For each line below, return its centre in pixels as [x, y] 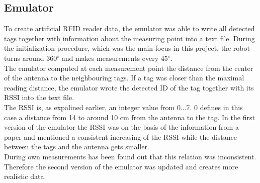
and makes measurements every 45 [115, 58]
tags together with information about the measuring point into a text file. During [129, 38]
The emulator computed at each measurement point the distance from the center [129, 68]
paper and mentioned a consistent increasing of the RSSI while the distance [120, 136]
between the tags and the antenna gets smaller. [77, 147]
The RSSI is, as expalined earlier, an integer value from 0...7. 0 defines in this [123, 107]
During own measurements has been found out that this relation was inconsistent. [130, 156]
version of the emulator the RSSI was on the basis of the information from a [121, 127]
